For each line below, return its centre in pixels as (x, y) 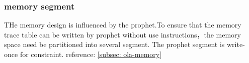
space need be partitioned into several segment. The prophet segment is (114, 44)
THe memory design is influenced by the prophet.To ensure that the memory (123, 25)
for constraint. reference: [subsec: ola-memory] (91, 54)
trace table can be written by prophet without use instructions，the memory (122, 34)
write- (236, 44)
